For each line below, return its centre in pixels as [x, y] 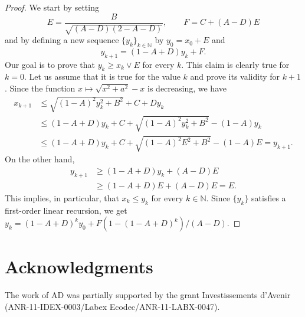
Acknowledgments [79, 267]
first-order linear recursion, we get [66, 210]
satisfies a [269, 197]
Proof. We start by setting [52, 7]
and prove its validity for [235, 76]
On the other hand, [40, 159]
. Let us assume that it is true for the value [102, 76]
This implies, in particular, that [62, 197]
